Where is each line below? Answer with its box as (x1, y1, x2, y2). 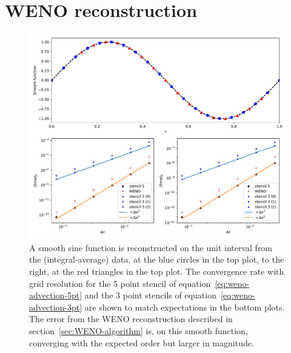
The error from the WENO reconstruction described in (29, 312, 233, 325)
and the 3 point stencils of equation (84, 289, 216, 301)
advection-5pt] (29, 289, 82, 301)
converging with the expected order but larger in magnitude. (29, 336, 254, 349)
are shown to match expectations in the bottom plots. (84, 300, 285, 313)
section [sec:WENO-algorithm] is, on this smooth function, (29, 324, 248, 337)
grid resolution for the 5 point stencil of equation (29, 277, 211, 289)
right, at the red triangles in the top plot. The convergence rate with (29, 265, 284, 278)
